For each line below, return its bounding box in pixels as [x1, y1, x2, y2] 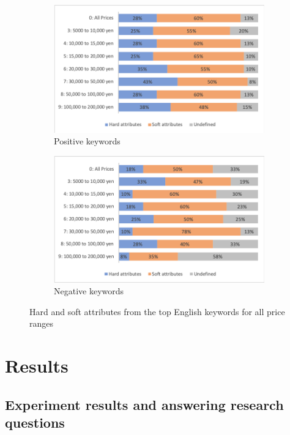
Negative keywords [54, 284, 124, 297]
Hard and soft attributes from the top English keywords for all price [29, 305, 285, 318]
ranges [29, 317, 54, 330]
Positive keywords [54, 135, 121, 147]
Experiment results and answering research [5, 395, 284, 414]
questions [5, 413, 65, 432]
